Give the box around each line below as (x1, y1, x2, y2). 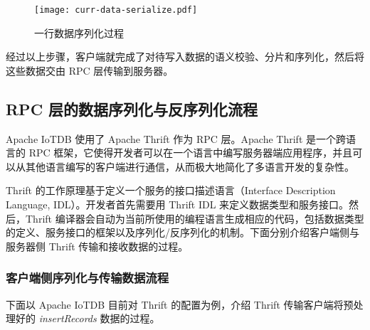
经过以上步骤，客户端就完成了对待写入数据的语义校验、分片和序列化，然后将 (6, 49, 364, 64)
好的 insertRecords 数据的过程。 (15, 311, 160, 326)
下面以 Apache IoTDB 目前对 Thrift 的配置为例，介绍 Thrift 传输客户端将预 (6, 297, 354, 312)
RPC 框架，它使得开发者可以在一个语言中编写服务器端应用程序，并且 (28, 145, 353, 160)
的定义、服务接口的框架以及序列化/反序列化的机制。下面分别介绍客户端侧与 (6, 225, 359, 240)
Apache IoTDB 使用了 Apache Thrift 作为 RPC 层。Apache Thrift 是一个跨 (6, 131, 347, 146)
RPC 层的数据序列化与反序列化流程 (6, 97, 258, 119)
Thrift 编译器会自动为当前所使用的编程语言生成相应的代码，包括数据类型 (25, 211, 364, 225)
